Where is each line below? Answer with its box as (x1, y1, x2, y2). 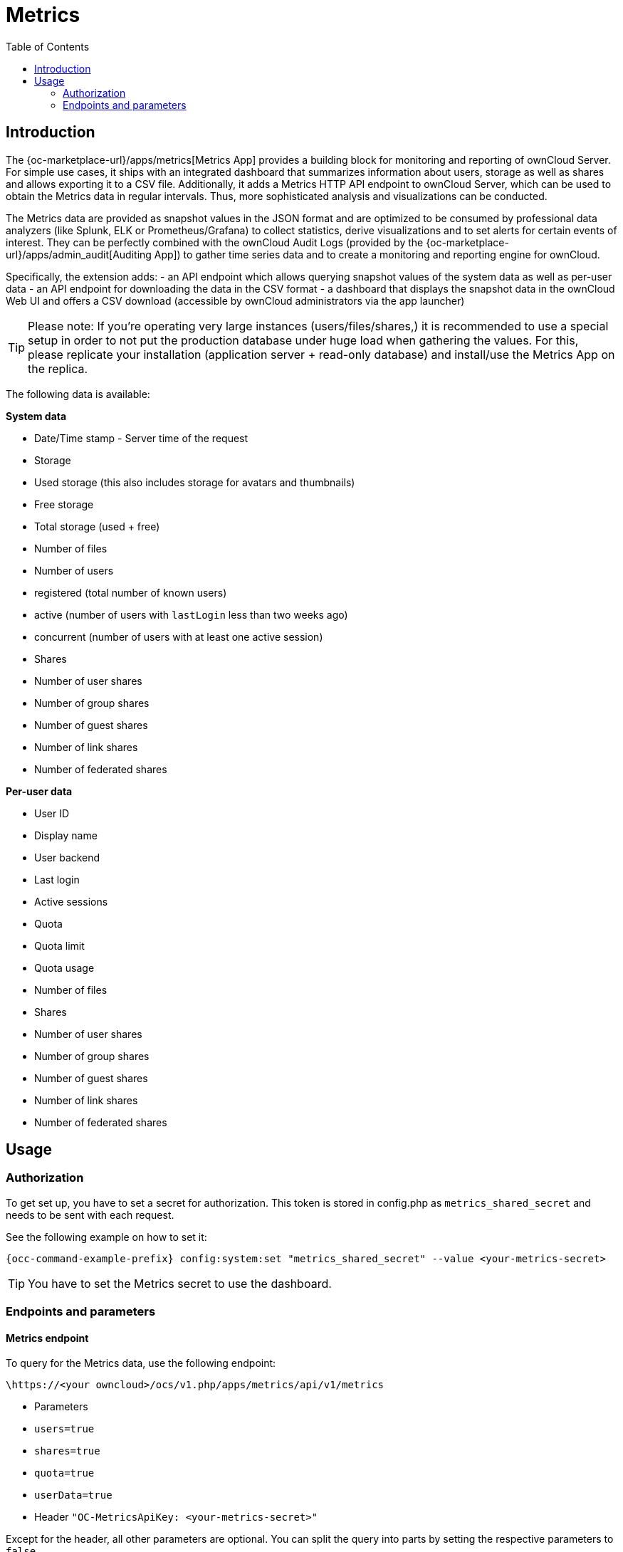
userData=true (34, 1489, 112, 1501)
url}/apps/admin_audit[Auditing (6, 248, 152, 261)
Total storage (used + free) (34, 520, 160, 533)
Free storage (34, 498, 94, 510)
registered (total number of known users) (34, 586, 227, 599)
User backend (34, 851, 100, 864)
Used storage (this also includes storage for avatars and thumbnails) (34, 476, 355, 488)
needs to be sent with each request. (6, 1208, 174, 1221)
